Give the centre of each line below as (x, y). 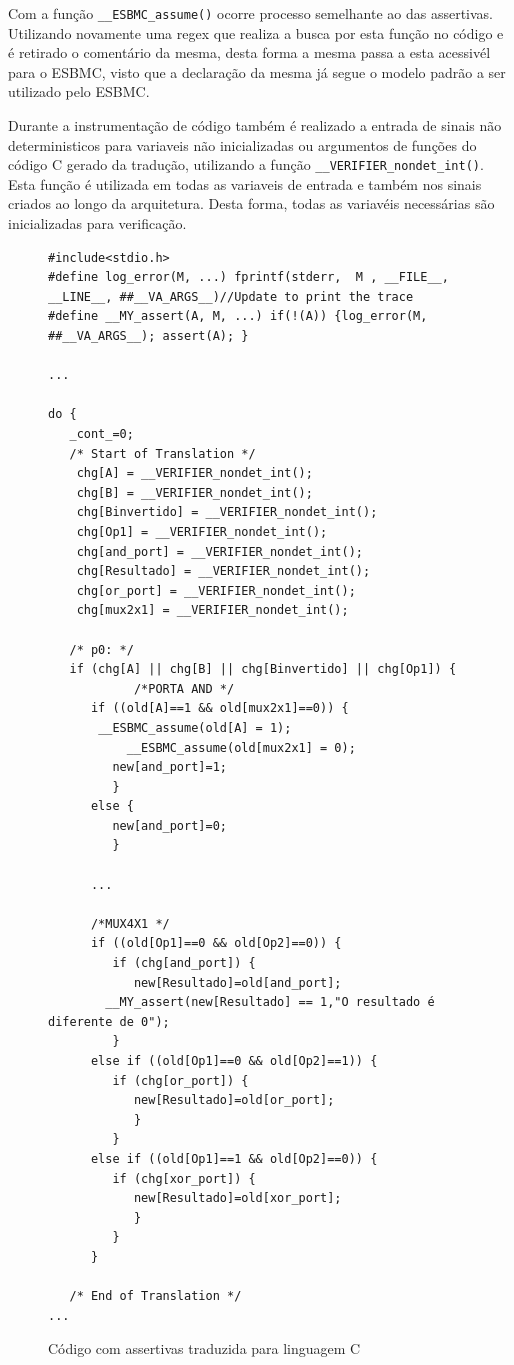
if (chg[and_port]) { (184, 963)
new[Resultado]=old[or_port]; (234, 1100)
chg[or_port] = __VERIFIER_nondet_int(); (216, 590)
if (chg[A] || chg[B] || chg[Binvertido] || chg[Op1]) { (263, 669)
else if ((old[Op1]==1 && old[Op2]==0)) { (234, 1158)
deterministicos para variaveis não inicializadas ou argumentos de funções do (242, 144)
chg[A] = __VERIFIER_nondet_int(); (194, 473)
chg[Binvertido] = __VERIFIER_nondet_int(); (227, 512)
